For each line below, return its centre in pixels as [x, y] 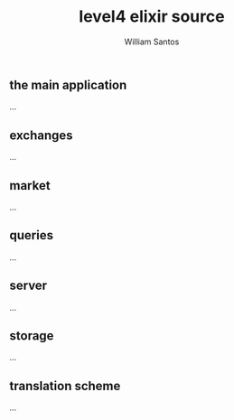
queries [32, 235]
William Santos [152, 42]
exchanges [42, 135]
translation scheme [65, 386]
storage [32, 336]
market [30, 186]
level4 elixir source [152, 17]
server [28, 286]
